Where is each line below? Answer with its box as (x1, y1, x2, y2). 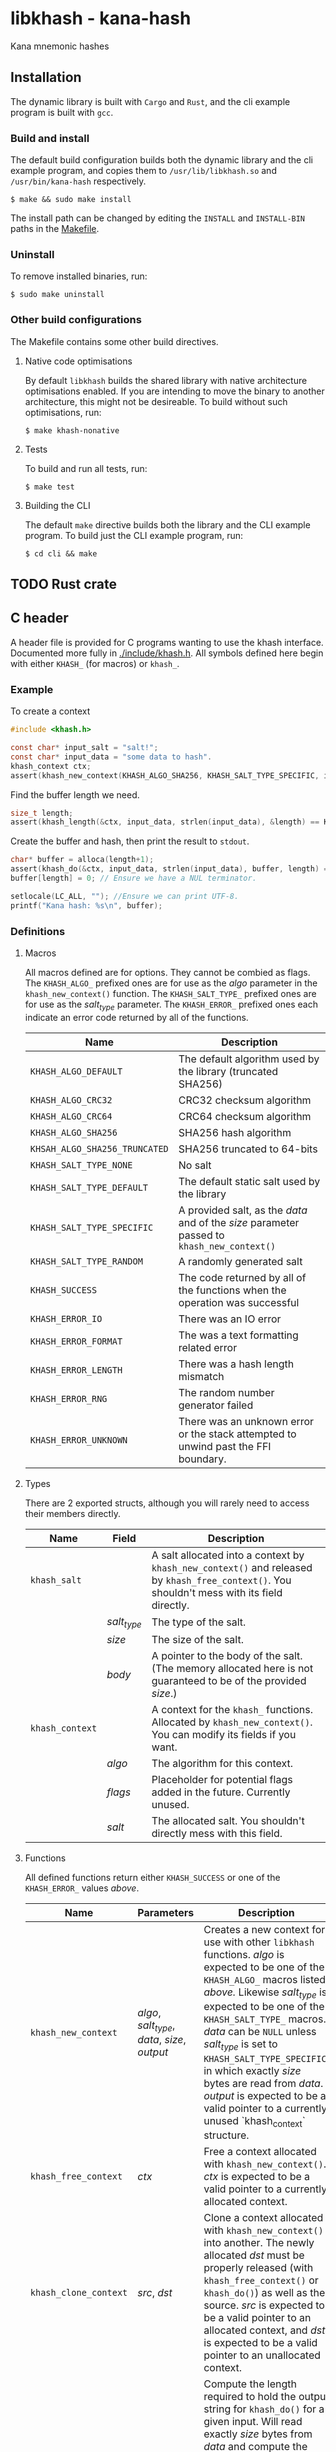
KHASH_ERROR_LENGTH (29, 1364, 123, 1376)
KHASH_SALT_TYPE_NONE (29, 1159, 133, 1171)
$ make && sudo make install (10, 195, 132, 205)
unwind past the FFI (178, 1439, 272, 1453)
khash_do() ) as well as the (203, 2286, 326, 2300)
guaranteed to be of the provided (151, 1673, 307, 1687)
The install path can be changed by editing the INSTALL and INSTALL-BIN (10, 212, 306, 224)
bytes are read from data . (203, 2077, 324, 2091)
